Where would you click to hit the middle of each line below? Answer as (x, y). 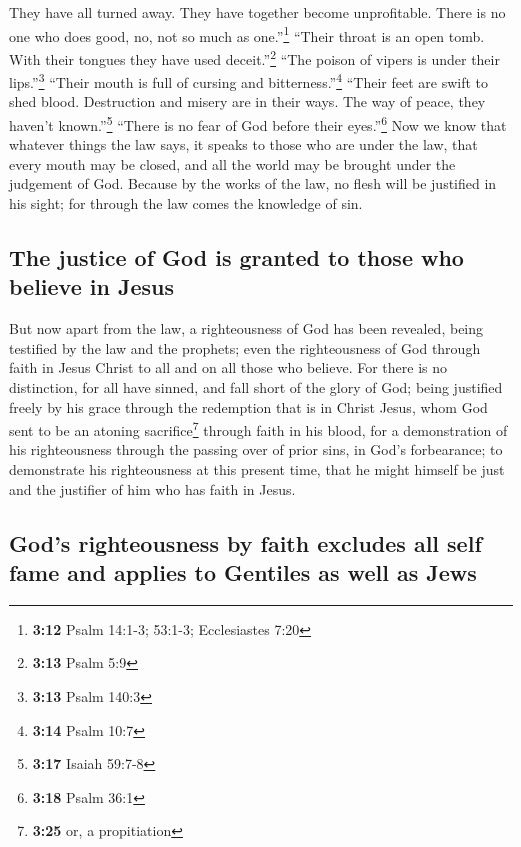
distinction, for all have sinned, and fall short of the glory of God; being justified (256, 386)
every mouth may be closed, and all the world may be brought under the (232, 163)
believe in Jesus (91, 286)
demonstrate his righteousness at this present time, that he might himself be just (257, 468)
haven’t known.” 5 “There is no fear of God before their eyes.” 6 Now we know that (258, 123)
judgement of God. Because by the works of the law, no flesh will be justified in (253, 183)
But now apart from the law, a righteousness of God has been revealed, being (246, 328)
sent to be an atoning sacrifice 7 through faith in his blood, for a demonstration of (258, 428)
